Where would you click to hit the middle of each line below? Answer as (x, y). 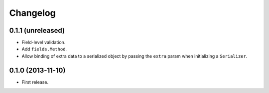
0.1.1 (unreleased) (37, 30)
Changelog (32, 13)
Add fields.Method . (44, 49)
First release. (35, 82)
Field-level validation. (44, 43)
